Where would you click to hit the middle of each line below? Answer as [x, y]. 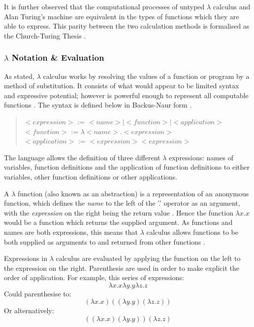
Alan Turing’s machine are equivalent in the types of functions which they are [122, 16]
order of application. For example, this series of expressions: [94, 277]
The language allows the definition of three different [82, 157]
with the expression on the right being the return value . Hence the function [119, 212]
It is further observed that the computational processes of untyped [104, 6]
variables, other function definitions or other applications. [91, 176]
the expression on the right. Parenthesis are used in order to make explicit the [122, 268]
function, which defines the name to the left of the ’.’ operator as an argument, [122, 203]
